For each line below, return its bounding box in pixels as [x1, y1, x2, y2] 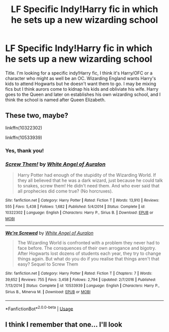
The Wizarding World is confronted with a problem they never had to [17, 239, 160, 245]
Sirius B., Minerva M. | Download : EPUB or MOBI [5, 289, 91, 294]
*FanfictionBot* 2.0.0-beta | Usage [5, 305, 73, 312]
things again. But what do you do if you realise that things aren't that [17, 255, 159, 261]
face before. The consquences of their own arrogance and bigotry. [17, 245, 156, 251]
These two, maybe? [5, 111, 68, 120]
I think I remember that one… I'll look [5, 320, 122, 328]
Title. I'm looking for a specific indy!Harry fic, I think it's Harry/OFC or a [5, 70, 153, 76]
